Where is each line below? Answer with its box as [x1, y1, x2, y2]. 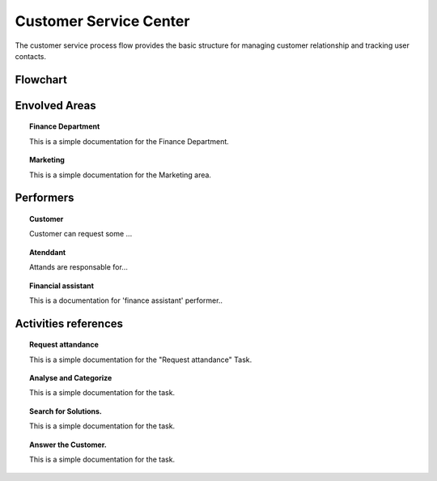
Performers [15, 191, 74, 205]
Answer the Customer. [29, 440, 107, 449]
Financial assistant [29, 280, 95, 291]
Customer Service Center [15, 12, 190, 30]
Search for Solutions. [29, 406, 103, 416]
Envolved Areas [15, 98, 96, 113]
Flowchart [15, 73, 68, 87]
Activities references [15, 317, 124, 330]
